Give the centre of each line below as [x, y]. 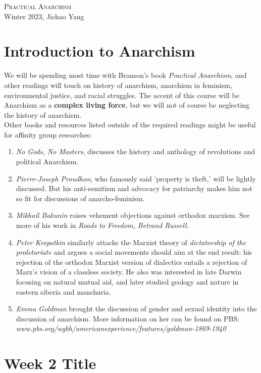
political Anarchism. [47, 161]
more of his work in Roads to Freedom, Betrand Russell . [102, 225]
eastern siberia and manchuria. [63, 291]
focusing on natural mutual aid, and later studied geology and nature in [127, 282]
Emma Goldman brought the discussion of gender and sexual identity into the [136, 309]
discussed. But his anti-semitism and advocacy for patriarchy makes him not [134, 188]
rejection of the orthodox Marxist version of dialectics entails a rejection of [132, 262]
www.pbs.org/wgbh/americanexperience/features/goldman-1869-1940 [121, 328]
